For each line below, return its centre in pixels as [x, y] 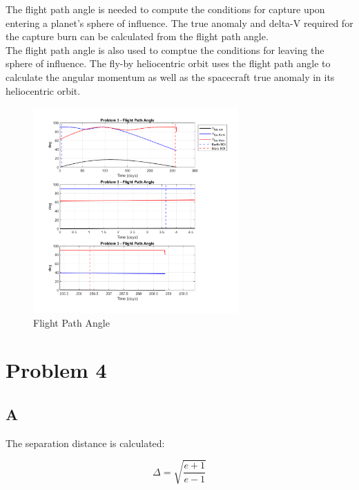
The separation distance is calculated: [85, 443]
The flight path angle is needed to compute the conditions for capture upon [165, 9]
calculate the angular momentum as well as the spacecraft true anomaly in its [170, 76]
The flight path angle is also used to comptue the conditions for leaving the [165, 49]
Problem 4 [56, 370]
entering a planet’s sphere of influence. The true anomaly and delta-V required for [179, 22]
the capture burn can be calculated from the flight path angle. [137, 36]
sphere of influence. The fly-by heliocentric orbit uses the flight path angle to [168, 63]
